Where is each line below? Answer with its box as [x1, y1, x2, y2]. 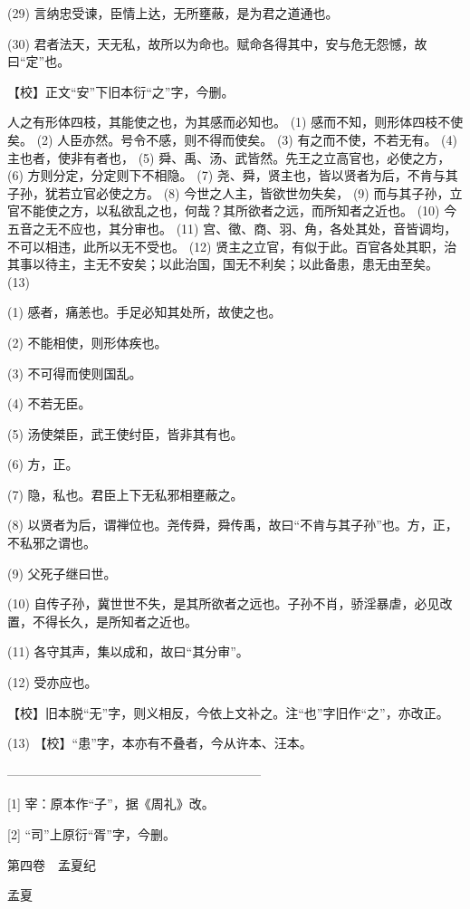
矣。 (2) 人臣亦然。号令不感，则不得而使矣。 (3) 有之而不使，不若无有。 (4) [7, 129, 457, 148]
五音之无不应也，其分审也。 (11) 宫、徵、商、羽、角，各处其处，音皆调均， [7, 218, 457, 237]
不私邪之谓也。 [7, 533, 96, 552]
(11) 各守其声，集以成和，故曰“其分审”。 [7, 642, 249, 661]
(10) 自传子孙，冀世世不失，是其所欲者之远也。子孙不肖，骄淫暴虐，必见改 [7, 594, 453, 613]
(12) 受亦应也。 [7, 673, 98, 692]
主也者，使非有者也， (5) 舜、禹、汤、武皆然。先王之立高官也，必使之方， [7, 148, 451, 167]
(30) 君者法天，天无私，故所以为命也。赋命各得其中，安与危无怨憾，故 [7, 33, 427, 53]
